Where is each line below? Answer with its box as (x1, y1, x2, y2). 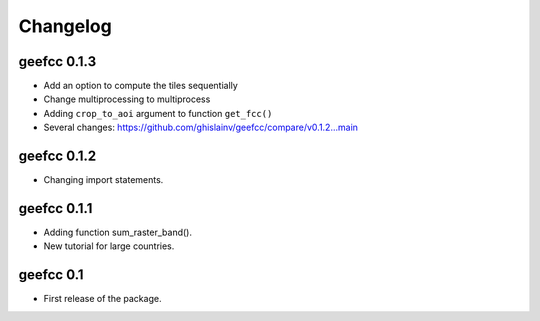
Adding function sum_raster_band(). (43, 226, 192, 239)
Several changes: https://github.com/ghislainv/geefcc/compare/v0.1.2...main (43, 121, 359, 134)
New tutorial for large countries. (43, 240, 175, 252)
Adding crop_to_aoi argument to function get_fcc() (43, 107, 273, 119)
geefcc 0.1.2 (18, 148, 97, 165)
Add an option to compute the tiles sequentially (43, 80, 239, 92)
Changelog (18, 15, 112, 37)
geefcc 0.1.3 (18, 53, 97, 70)
